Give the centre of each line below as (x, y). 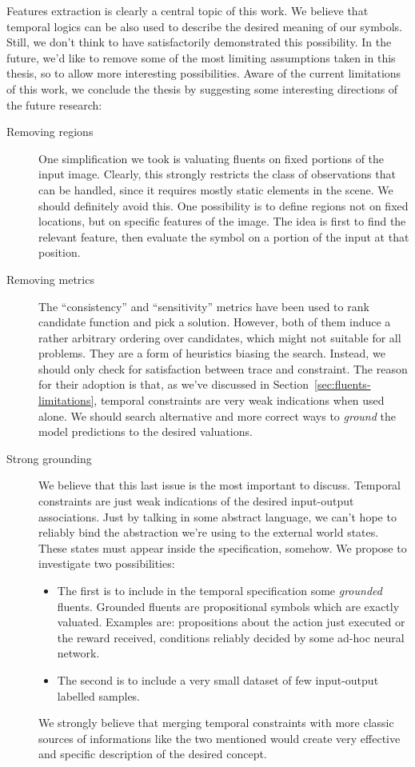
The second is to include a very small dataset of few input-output (218, 679)
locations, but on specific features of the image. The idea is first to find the (222, 221)
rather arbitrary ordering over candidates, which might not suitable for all (220, 337)
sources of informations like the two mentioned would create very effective (219, 738)
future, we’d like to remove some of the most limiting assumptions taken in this (201, 57)
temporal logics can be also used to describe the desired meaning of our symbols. (204, 26)
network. (78, 653)
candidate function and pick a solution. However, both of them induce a (215, 322)
